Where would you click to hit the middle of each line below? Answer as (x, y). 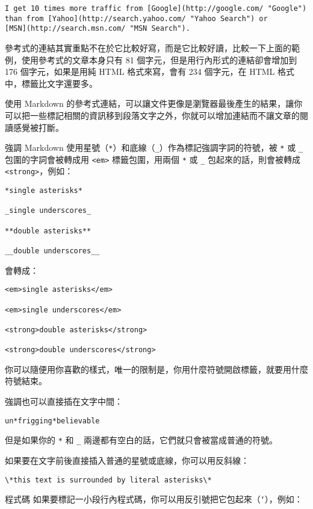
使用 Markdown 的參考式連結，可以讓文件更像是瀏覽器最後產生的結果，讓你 (154, 103)
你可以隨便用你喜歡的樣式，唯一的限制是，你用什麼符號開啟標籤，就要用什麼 (156, 369)
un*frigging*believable (52, 421)
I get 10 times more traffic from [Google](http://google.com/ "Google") (156, 8)
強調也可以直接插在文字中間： (64, 401)
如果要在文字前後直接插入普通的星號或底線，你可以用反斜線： (127, 460)
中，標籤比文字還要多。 (51, 83)
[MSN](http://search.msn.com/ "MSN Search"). (98, 29)
